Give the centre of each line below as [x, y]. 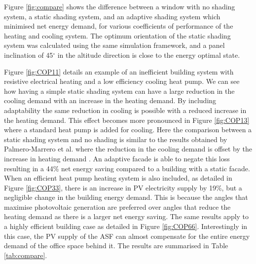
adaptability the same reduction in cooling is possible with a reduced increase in [125, 110]
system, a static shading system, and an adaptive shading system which [112, 16]
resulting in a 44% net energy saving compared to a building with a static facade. [127, 168]
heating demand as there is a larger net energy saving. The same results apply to [127, 216]
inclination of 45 [29, 55]
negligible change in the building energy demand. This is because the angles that [126, 197]
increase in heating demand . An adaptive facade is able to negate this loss [117, 158]
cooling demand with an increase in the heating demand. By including [110, 100]
